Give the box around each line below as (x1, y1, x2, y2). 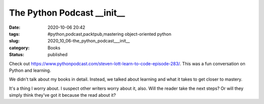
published (47, 52, 68, 58)
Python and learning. (9, 67, 51, 73)
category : (9, 44, 30, 51)
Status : (9, 52, 24, 58)
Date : (9, 24, 21, 30)
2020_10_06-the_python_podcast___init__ (47, 38, 130, 44)
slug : (9, 38, 20, 44)
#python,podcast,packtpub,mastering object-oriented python (47, 31, 172, 37)
